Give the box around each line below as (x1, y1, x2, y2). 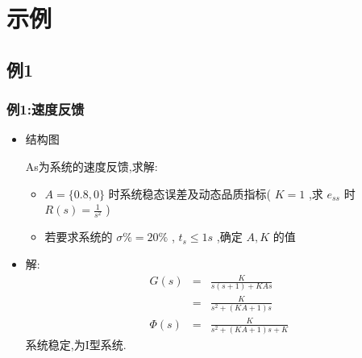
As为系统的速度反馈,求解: (25, 157, 158, 174)
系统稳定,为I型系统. (25, 336, 127, 353)
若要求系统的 (44, 228, 113, 245)
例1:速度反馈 (6, 99, 85, 119)
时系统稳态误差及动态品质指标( (108, 185, 271, 202)
